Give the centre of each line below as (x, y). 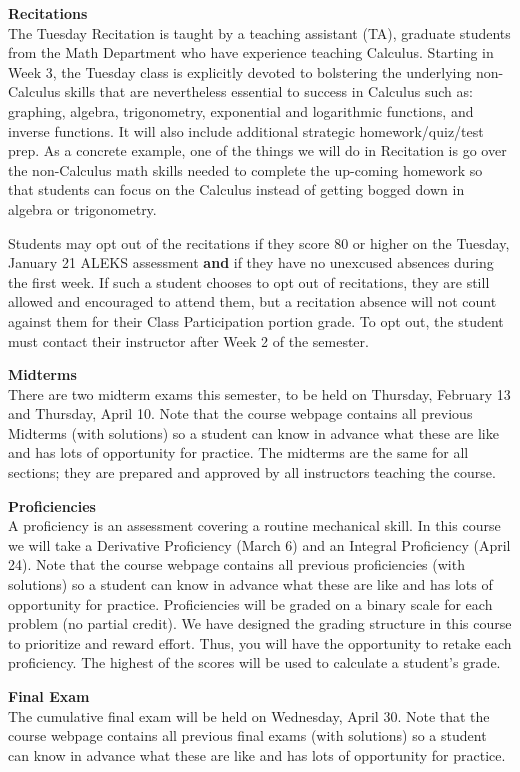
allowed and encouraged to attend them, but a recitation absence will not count (252, 301)
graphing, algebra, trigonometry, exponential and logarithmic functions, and (241, 110)
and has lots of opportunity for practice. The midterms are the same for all (238, 452)
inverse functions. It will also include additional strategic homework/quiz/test (246, 130)
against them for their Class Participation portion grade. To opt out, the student (256, 320)
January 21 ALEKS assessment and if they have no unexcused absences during (251, 262)
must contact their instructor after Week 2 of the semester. (188, 340)
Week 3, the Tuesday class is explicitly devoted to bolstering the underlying (240, 71)
